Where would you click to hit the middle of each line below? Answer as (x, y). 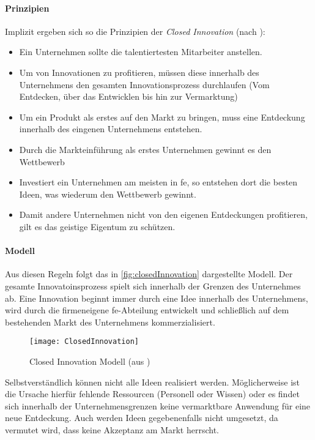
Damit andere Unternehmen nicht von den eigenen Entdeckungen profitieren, (163, 214)
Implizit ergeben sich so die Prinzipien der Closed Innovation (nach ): (135, 31)
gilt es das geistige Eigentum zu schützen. (97, 226)
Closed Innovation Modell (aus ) (90, 361)
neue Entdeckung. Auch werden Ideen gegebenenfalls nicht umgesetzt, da (142, 418)
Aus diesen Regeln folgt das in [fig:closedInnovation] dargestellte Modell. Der (149, 274)
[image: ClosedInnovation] (84, 342)
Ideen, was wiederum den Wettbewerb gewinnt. (108, 194)
